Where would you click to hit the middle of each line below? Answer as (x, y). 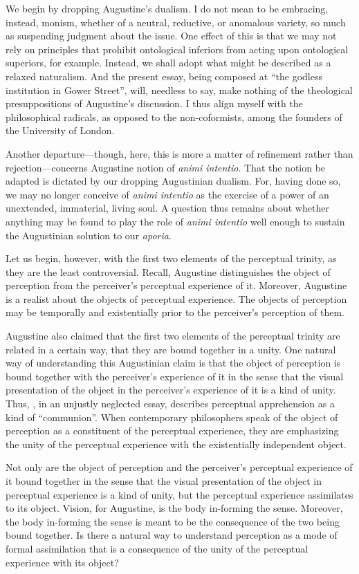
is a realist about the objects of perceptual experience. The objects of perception (176, 298)
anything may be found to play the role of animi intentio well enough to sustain (175, 221)
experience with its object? (62, 562)
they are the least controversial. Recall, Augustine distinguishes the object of (168, 271)
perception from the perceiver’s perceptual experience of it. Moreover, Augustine (176, 285)
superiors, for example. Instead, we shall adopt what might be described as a (168, 63)
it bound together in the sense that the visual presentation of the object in (164, 481)
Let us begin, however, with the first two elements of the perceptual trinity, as (171, 258)
